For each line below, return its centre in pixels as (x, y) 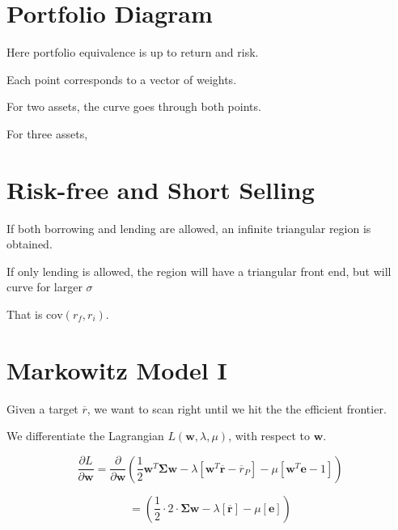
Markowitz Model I (117, 369)
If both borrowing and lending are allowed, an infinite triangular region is (189, 228)
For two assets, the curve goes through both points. (134, 106)
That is (25, 314)
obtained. (30, 244)
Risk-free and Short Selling (161, 189)
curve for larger (44, 287)
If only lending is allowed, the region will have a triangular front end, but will (199, 271)
